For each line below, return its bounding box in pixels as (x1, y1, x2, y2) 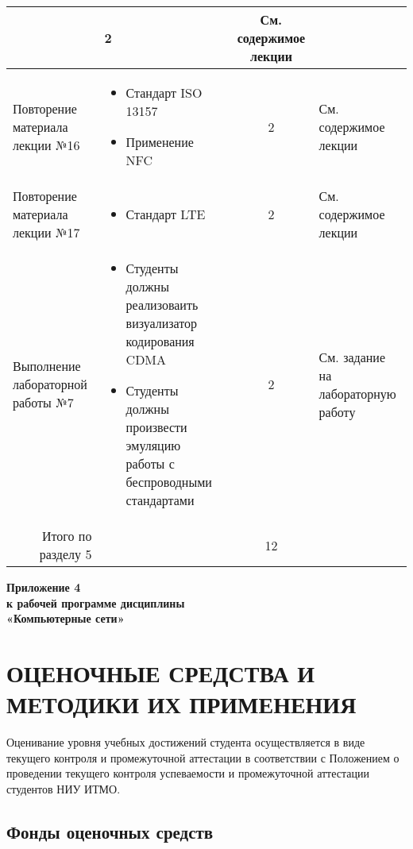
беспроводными (125, 473, 212, 491)
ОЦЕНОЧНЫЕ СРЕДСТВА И (6, 656, 315, 689)
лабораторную (318, 384, 396, 403)
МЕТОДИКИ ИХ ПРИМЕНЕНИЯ (6, 688, 357, 720)
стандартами (125, 491, 195, 509)
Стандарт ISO (125, 83, 203, 102)
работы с (125, 454, 175, 473)
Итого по (42, 527, 92, 545)
